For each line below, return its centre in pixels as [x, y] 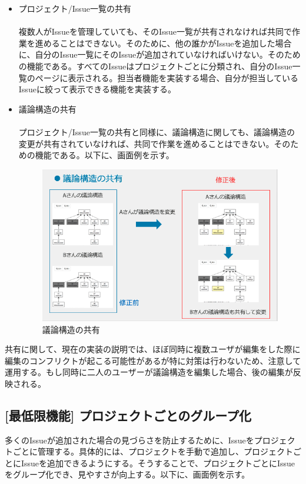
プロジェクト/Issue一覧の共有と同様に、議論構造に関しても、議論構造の [157, 131]
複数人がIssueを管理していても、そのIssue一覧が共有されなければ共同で [155, 31]
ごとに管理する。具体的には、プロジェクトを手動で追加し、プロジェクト [153, 451]
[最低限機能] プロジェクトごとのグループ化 [128, 415]
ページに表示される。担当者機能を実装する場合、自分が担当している [167, 77]
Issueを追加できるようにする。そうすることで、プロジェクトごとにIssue [158, 463]
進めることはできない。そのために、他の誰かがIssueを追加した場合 [163, 43]
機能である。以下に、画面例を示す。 [104, 155]
